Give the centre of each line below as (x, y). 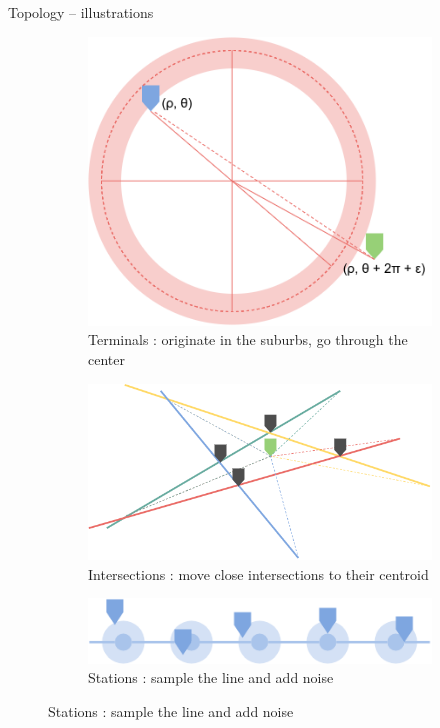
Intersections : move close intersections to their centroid (258, 573)
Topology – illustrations (81, 12)
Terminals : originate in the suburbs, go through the (248, 339)
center (106, 358)
